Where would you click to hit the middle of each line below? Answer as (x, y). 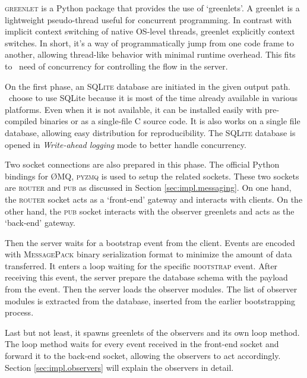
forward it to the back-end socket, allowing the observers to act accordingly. (143, 356)
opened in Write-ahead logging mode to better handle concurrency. (126, 144)
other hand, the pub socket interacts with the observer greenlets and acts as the (150, 211)
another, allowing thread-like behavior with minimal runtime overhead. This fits (150, 54)
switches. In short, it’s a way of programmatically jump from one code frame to (149, 42)
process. (19, 312)
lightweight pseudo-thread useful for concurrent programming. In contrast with (148, 19)
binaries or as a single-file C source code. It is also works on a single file (170, 121)
